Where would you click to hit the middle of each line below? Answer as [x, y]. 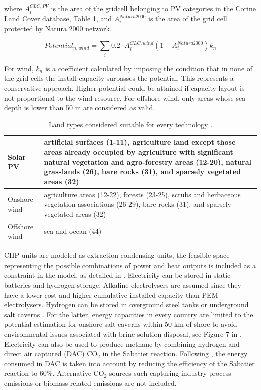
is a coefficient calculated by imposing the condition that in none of [149, 68]
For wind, [19, 68]
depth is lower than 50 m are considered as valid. [80, 108]
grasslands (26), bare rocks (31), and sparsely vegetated [143, 171]
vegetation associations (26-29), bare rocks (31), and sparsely [138, 204]
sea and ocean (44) [73, 231]
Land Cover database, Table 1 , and [58, 18]
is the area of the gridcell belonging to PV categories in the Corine [153, 8]
